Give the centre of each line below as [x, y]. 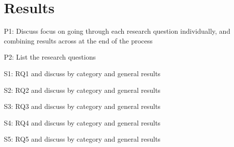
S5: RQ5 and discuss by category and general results [82, 139]
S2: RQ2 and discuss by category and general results [82, 90]
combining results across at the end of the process [78, 40]
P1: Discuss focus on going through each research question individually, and [117, 31]
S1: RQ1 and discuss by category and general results [82, 73]
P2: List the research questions [50, 57]
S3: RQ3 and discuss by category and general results [82, 106]
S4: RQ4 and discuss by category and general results [82, 122]
